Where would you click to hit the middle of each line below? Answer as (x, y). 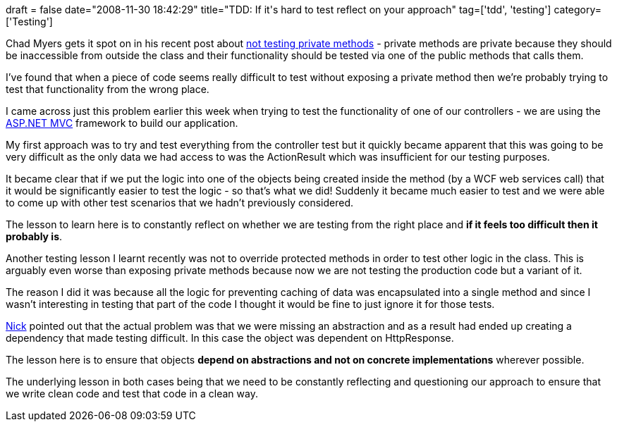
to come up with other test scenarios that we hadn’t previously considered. (179, 203)
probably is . (34, 236)
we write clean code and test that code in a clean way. (132, 394)
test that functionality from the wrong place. (108, 89)
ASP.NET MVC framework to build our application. (122, 123)
